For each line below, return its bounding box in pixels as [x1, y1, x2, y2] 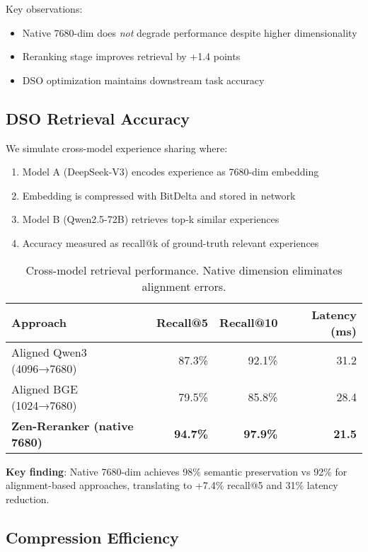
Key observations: [6, 1, 83, 16]
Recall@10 [219, 314, 278, 331]
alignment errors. [142, 277, 226, 294]
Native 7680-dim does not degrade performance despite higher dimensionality [22, 25, 357, 40]
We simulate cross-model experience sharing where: [6, 140, 228, 155]
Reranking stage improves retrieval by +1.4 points [22, 49, 241, 64]
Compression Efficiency [6, 526, 179, 548]
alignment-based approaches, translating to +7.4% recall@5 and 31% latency [6, 478, 338, 493]
